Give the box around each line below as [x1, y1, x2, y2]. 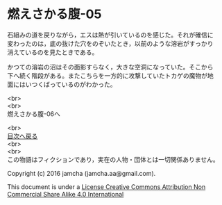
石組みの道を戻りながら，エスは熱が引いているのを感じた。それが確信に [7, 31, 214, 39]
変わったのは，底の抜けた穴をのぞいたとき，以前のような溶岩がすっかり [7, 39, 214, 47]
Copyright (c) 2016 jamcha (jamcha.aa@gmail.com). [7, 169, 156, 177]
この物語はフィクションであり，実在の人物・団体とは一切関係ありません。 [7, 155, 220, 163]
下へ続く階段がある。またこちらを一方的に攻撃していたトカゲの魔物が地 [7, 71, 214, 80]
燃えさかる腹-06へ [7, 109, 60, 118]
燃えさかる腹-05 [7, 6, 102, 22]
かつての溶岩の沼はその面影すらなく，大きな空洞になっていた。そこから [7, 63, 214, 71]
